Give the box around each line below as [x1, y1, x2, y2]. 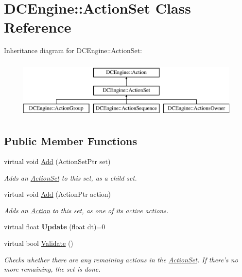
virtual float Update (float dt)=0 [4, 222, 105, 232]
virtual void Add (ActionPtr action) [4, 189, 111, 199]
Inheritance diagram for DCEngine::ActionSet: [4, 45, 142, 55]
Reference [4, 17, 71, 37]
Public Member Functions [4, 133, 137, 148]
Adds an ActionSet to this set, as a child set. [4, 172, 137, 183]
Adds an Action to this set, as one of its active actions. [4, 205, 169, 215]
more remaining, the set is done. [4, 264, 101, 274]
